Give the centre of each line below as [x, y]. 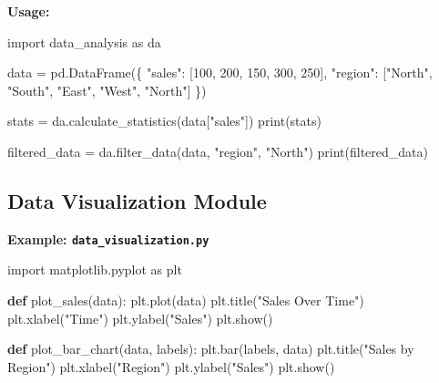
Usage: [29, 11]
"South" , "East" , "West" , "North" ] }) [107, 90]
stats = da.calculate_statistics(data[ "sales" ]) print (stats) [164, 121]
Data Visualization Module [137, 200]
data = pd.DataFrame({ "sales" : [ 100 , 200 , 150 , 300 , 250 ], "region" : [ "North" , [220, 72]
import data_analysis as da [84, 41]
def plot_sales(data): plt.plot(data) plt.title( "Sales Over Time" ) [186, 300]
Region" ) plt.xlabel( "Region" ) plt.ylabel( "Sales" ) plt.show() [171, 366]
